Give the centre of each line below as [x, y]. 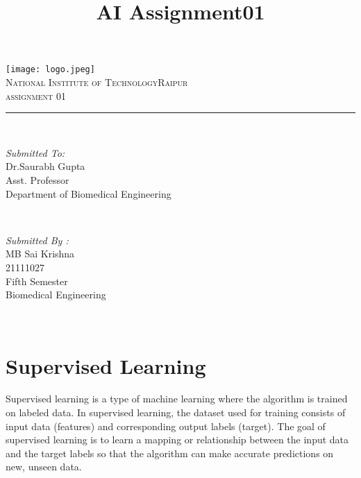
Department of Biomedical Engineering [89, 193]
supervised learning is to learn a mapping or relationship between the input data [177, 439]
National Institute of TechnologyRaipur [97, 82]
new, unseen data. [44, 467]
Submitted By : [37, 240]
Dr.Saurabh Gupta [45, 166]
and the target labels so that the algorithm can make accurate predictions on [170, 453]
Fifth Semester [37, 281]
